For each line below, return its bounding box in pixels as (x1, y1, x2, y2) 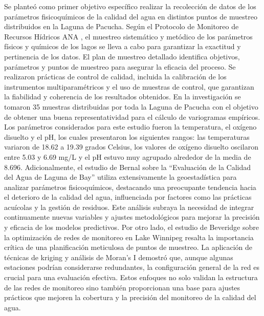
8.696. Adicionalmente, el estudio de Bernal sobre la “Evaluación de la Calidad (4, 161, 251, 172)
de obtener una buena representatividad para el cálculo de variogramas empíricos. (4, 111, 260, 122)
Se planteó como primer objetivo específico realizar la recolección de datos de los (4, 1, 256, 11)
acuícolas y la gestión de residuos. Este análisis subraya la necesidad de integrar (4, 201, 254, 212)
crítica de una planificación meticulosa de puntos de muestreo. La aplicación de (4, 242, 253, 252)
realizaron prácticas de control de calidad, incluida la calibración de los (4, 71, 227, 82)
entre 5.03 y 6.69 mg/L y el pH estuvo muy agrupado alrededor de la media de (4, 151, 251, 162)
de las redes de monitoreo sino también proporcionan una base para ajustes (4, 282, 240, 292)
